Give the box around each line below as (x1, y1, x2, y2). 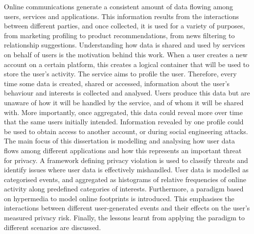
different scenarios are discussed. (4, 222, 101, 232)
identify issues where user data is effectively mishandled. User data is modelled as (4, 164, 249, 175)
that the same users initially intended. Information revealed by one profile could (4, 117, 244, 127)
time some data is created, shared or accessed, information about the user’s (4, 78, 230, 88)
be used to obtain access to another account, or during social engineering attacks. (4, 126, 248, 136)
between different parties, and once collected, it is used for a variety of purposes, (4, 21, 245, 31)
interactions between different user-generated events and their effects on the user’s (4, 203, 250, 213)
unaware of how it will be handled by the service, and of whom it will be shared (4, 97, 244, 107)
